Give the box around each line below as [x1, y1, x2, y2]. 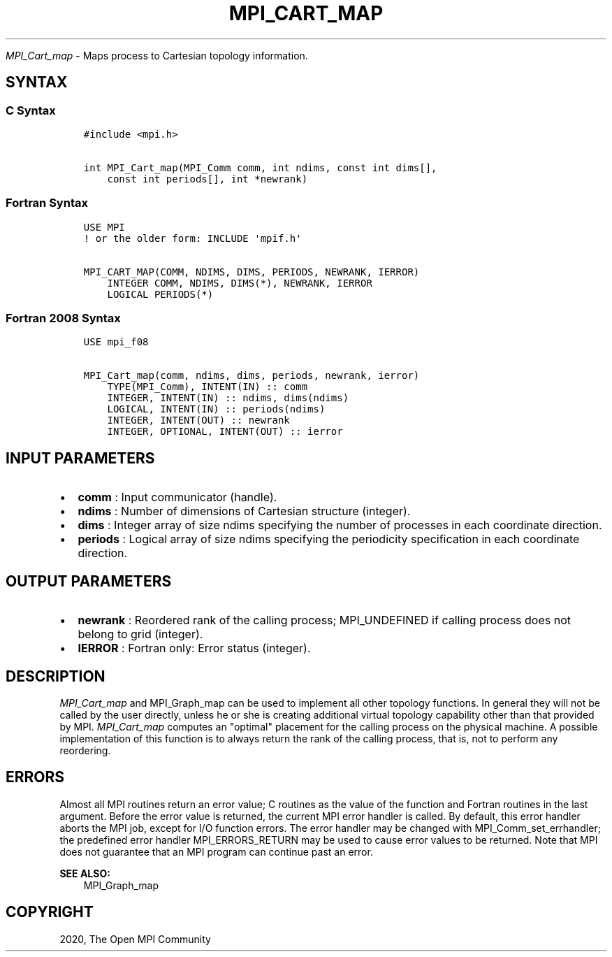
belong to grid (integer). [78, 627, 203, 642]
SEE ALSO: [59, 867, 110, 879]
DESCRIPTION [6, 667, 105, 685]
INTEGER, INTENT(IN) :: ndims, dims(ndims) [107, 392, 349, 404]
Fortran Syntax [6, 196, 88, 210]
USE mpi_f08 [83, 336, 149, 348]
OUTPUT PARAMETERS [6, 572, 172, 590]
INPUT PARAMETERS [6, 449, 155, 467]
